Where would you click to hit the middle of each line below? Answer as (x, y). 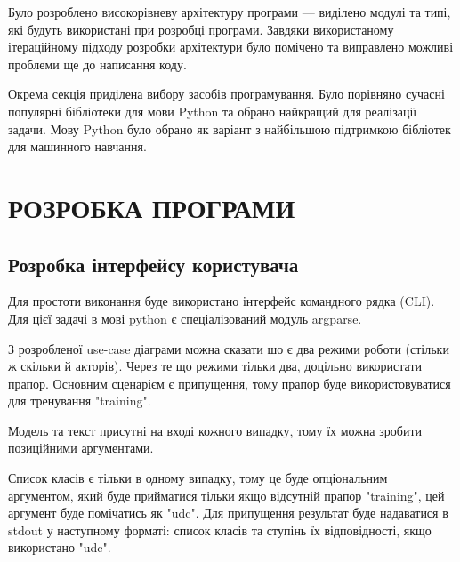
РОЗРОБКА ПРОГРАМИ (152, 207)
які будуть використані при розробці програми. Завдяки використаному (201, 29)
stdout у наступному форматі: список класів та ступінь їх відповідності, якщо (220, 530)
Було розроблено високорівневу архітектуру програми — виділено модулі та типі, (230, 12)
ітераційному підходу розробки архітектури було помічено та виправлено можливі (231, 47)
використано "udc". (60, 547)
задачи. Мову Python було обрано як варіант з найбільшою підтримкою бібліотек (230, 128)
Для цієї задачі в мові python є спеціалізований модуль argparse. (185, 318)
